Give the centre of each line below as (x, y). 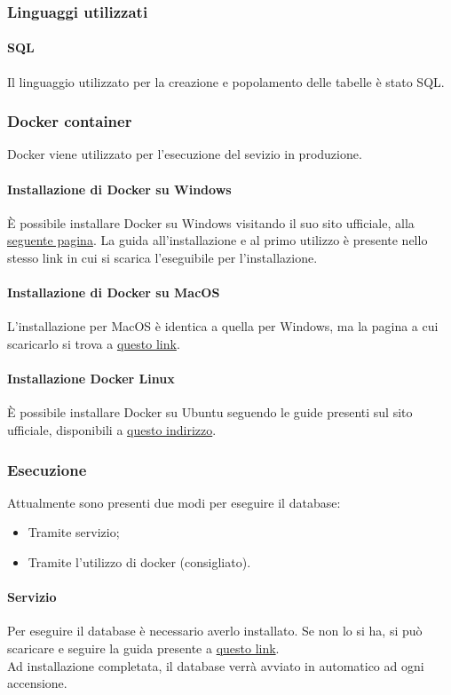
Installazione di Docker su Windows (119, 189)
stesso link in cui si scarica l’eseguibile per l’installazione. (162, 258)
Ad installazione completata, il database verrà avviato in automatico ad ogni (216, 665)
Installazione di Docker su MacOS (114, 292)
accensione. (37, 683)
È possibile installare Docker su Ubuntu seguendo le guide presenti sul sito (210, 412)
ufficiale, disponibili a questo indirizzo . (112, 430)
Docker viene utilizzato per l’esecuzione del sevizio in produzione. (185, 154)
